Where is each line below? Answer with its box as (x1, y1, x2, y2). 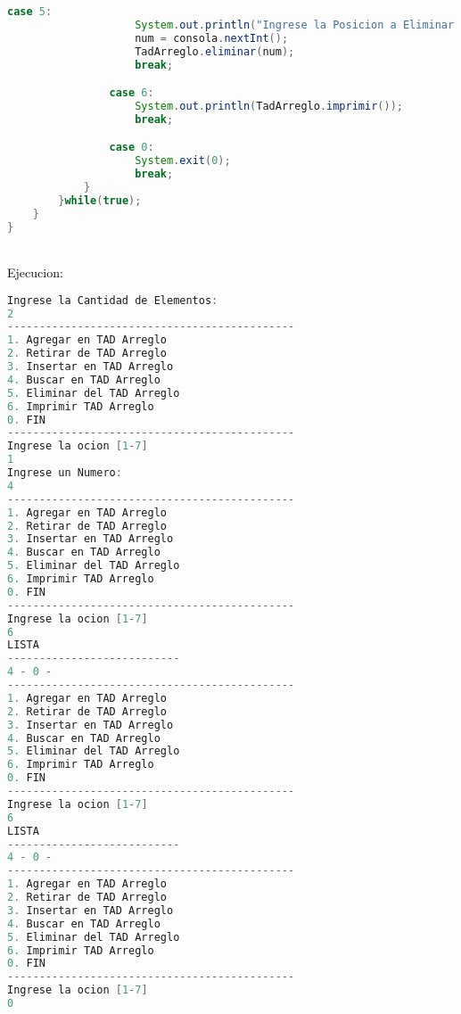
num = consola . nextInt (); (135, 31, 289, 45)
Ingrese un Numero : (7, 466, 122, 479)
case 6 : (109, 87, 154, 100)
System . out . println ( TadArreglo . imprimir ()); (135, 99, 403, 112)
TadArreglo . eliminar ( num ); (135, 45, 295, 58)
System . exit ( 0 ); (135, 154, 231, 168)
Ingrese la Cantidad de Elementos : (7, 293, 218, 307)
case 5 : (7, 5, 53, 18)
